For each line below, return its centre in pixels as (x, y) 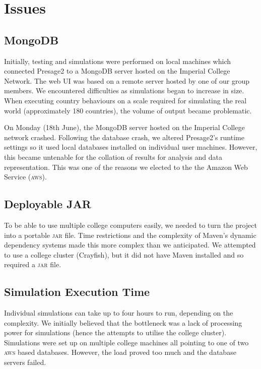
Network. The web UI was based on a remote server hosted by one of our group (127, 80)
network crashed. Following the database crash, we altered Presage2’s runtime (124, 137)
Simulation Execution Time (77, 292)
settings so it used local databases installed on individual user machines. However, (131, 147)
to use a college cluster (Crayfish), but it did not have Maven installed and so (124, 254)
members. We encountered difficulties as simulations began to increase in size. (124, 90)
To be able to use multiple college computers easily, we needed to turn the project (130, 225)
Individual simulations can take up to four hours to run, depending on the (119, 313)
